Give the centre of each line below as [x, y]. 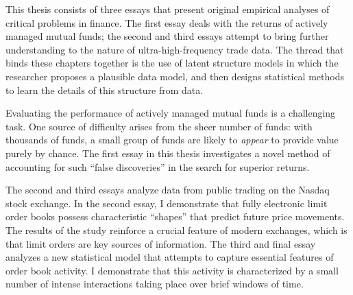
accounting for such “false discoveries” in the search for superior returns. [158, 166]
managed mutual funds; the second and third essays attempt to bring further [167, 36]
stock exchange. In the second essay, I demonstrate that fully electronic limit [167, 203]
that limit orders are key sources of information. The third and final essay [161, 243]
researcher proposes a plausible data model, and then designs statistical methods [175, 76]
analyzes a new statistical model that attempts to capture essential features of [170, 257]
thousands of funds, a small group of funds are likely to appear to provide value [172, 140]
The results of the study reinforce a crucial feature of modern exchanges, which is [176, 229]
